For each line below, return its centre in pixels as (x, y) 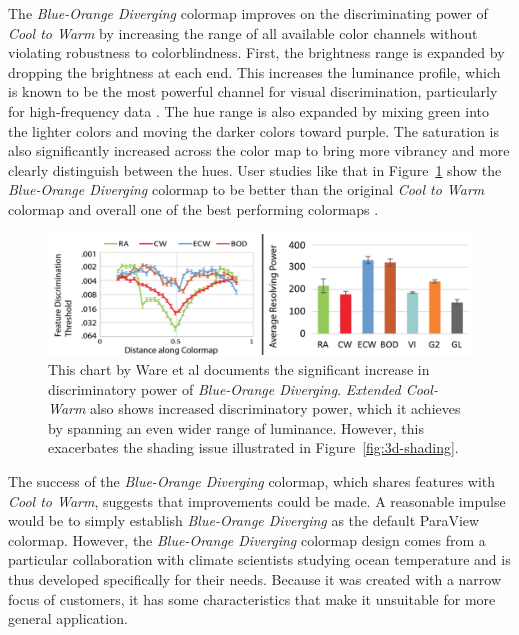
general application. (68, 618)
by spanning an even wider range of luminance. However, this (236, 427)
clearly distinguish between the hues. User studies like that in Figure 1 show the (255, 169)
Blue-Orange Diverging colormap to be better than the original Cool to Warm (246, 189)
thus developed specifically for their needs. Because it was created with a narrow (255, 578)
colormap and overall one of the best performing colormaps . (193, 208)
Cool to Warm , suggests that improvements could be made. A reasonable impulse (257, 500)
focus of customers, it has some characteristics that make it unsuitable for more (252, 598)
